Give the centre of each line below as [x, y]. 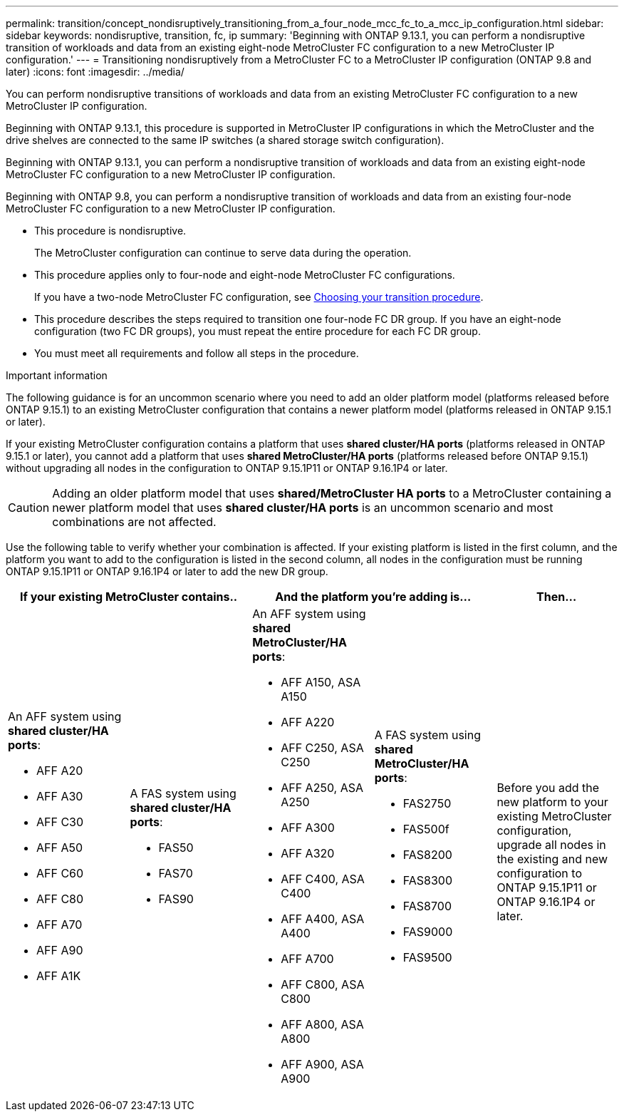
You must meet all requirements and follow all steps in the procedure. [197, 353]
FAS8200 [427, 855]
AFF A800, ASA [322, 1024]
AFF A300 [308, 828]
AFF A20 [60, 771]
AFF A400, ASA [323, 919]
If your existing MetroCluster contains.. [129, 597]
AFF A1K [59, 976]
